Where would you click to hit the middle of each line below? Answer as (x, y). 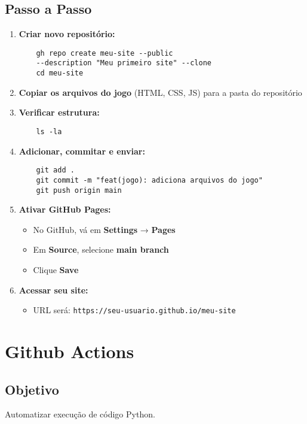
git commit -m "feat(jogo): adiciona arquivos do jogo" (149, 180)
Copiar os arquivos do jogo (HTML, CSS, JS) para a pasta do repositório (160, 92)
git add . (55, 170)
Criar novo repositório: (67, 34)
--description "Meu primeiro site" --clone (124, 63)
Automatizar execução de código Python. (80, 414)
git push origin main (79, 190)
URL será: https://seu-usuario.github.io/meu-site (134, 310)
